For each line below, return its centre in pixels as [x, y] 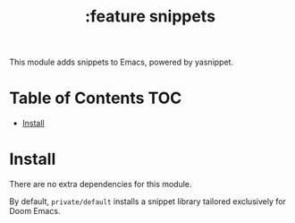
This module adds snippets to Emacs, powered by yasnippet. [122, 62]
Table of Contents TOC [96, 98]
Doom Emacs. [35, 211]
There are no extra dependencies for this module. [101, 184]
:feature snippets [150, 17]
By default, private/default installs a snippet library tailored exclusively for [147, 202]
